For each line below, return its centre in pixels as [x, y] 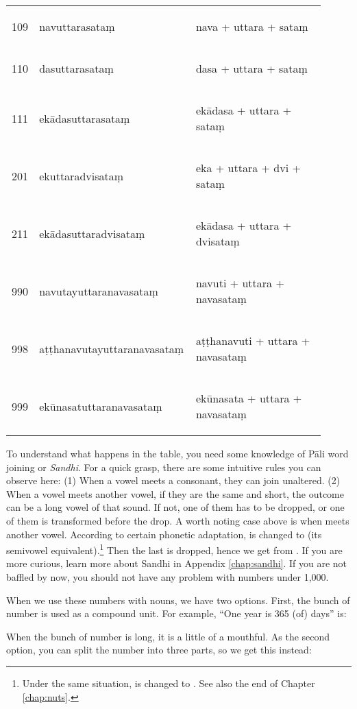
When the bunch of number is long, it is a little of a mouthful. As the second [168, 636]
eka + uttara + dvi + [248, 168]
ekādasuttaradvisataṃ [92, 233]
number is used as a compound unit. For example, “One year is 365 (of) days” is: [176, 613]
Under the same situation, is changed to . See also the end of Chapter [169, 683]
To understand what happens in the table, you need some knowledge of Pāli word [177, 453]
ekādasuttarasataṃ [85, 118]
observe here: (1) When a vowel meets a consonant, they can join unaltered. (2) [173, 480]
